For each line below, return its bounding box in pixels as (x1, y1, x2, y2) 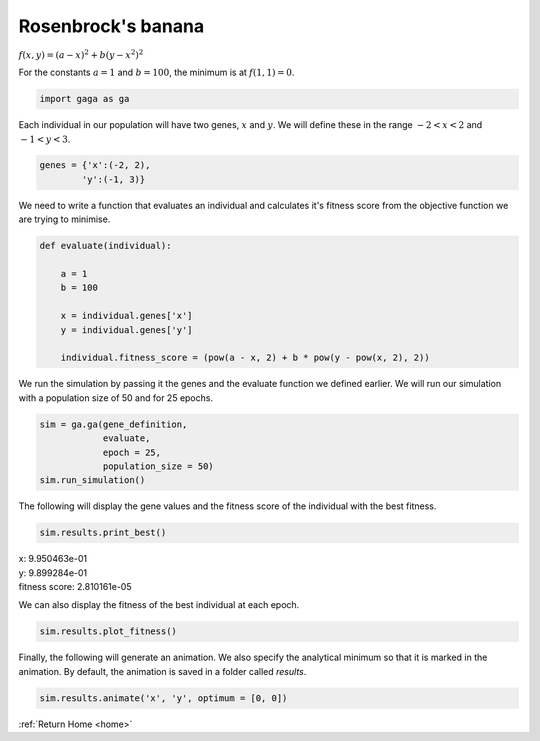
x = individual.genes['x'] (60, 310, 194, 322)
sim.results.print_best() (39, 527, 167, 539)
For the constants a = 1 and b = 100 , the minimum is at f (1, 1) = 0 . (18, 66, 295, 79)
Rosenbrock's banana (18, 15, 205, 37)
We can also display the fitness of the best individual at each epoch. (18, 599, 300, 611)
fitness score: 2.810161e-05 (18, 581, 132, 593)
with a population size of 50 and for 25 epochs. (18, 391, 214, 404)
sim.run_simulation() (39, 475, 146, 486)
